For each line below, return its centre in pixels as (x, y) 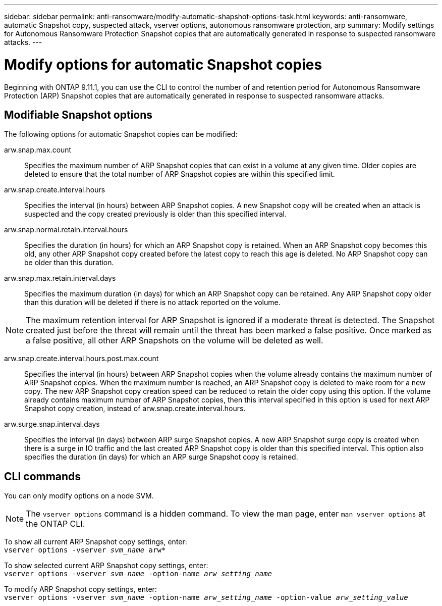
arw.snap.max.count (38, 150)
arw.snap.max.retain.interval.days (60, 278)
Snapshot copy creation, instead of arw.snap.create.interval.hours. (135, 409)
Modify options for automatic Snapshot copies (163, 64)
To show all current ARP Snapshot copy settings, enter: (96, 542)
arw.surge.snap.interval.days (52, 424)
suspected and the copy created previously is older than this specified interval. (155, 214)
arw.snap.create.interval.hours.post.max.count (81, 359)
